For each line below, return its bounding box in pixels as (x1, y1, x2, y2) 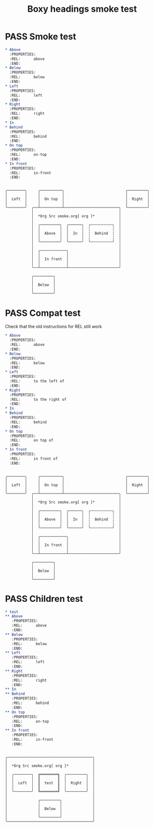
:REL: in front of (9, 456, 58, 461)
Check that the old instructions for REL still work (5, 324, 102, 330)
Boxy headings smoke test (27, 3, 137, 15)
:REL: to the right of (9, 397, 67, 402)
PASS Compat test (5, 308, 81, 318)
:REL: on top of (9, 438, 54, 443)
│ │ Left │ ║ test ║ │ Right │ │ (5, 780, 95, 785)
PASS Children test (5, 593, 83, 604)
